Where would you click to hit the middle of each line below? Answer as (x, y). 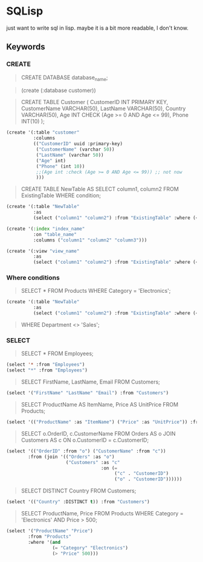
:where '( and (44, 542)
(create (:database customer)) (59, 90)
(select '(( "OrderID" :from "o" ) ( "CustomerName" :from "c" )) (86, 451)
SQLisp (25, 11)
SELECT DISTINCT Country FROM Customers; (79, 491)
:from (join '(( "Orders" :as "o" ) (71, 457)
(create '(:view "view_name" (43, 251)
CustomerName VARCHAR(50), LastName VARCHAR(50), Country (103, 109)
